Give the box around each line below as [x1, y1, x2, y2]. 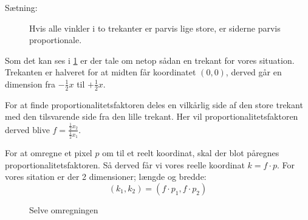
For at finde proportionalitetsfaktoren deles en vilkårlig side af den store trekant [5, 98, 303, 111]
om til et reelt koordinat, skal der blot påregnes [102, 146, 279, 159]
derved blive [5, 123, 50, 136]
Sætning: [5, 1, 38, 13]
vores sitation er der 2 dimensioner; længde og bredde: [5, 170, 207, 183]
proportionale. [29, 33, 82, 46]
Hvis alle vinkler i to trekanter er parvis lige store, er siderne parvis [29, 21, 281, 34]
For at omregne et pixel [5, 146, 92, 159]
